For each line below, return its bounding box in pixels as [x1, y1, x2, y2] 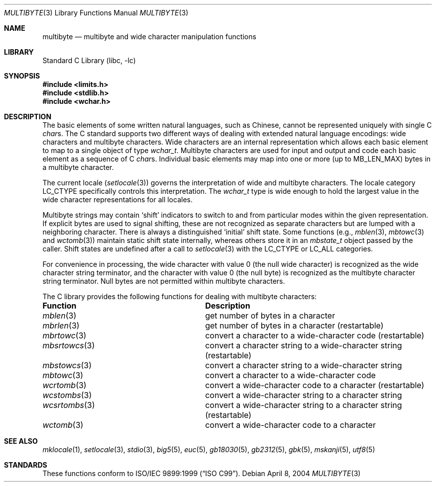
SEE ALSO [4, 437, 38, 445]
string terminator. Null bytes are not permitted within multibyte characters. [42, 277, 285, 285]
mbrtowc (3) [42, 330, 87, 340]
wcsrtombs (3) [42, 400, 95, 410]
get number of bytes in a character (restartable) [205, 321, 384, 330]
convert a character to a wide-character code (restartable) [205, 330, 425, 340]
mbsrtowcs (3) [42, 340, 95, 350]
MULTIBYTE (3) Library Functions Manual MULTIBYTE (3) [4, 8, 189, 17]
